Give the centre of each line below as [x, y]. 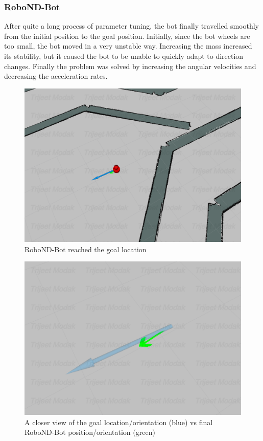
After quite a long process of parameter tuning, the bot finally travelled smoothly [132, 26]
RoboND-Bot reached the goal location [86, 249]
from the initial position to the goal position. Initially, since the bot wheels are [127, 36]
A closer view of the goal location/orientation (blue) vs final [119, 422]
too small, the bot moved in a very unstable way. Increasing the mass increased [128, 46]
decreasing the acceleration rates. [56, 76]
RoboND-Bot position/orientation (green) [90, 432]
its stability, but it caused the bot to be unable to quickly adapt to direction [124, 56]
